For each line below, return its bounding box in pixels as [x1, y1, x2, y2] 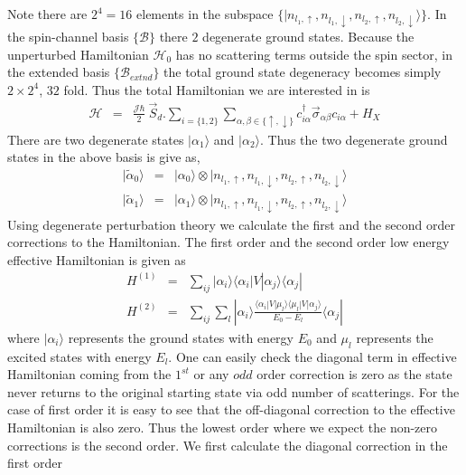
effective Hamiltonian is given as [7, 250, 186, 269]
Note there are [7, 5, 88, 23]
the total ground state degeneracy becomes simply [163, 62, 442, 81]
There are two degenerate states [7, 129, 184, 148]
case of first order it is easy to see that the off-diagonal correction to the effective [7, 400, 455, 419]
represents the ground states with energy [68, 328, 294, 347]
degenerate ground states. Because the [202, 27, 415, 46]
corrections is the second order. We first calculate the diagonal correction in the [7, 435, 448, 454]
